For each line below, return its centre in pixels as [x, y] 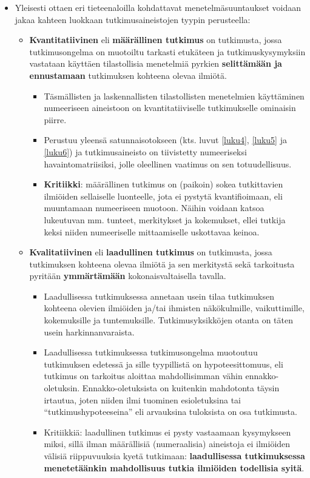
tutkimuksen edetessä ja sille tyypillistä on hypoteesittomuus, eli [163, 364]
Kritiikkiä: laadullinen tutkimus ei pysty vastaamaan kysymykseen [167, 432]
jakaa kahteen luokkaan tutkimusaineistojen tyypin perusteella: [133, 19]
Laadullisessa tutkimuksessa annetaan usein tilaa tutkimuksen [159, 296]
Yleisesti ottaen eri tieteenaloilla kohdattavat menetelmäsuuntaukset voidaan [158, 7]
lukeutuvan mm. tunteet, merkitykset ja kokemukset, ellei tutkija [165, 219]
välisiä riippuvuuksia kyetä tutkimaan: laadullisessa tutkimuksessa [174, 456]
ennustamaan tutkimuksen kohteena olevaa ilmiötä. [128, 75]
